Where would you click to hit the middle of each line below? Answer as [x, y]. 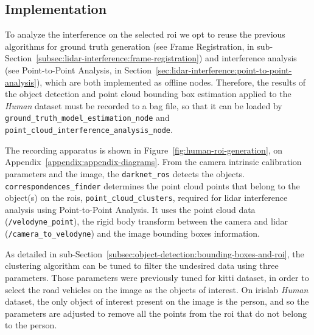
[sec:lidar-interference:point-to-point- [224, 69]
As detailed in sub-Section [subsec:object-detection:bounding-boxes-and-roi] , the [155, 253]
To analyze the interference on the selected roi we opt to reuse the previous [145, 34]
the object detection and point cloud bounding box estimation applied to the [148, 94]
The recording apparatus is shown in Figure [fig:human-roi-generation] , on [144, 150]
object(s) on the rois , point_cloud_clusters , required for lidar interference [146, 198]
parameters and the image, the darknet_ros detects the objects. [125, 173]
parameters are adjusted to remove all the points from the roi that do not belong [156, 313]
